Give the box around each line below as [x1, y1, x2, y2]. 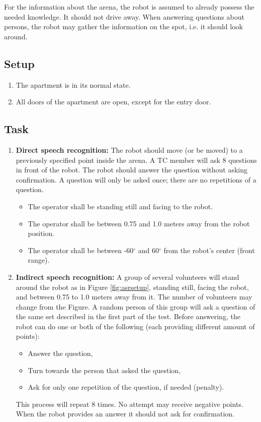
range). [28, 255, 50, 265]
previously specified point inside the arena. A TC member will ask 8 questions [16, 154, 257, 165]
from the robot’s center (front [163, 245, 255, 255]
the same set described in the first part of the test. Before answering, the [16, 311, 240, 322]
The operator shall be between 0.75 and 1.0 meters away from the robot [28, 218, 250, 228]
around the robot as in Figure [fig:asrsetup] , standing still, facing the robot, [16, 281, 249, 292]
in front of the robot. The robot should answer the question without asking [16, 164, 247, 175]
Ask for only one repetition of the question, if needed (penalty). [28, 382, 224, 392]
